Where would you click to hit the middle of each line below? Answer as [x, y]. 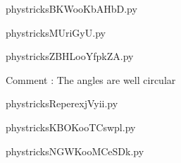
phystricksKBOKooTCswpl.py [71, 127]
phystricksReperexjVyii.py [62, 103]
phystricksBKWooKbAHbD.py [71, 8]
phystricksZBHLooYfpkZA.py [70, 56]
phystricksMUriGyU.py [56, 32]
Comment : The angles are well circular [91, 79]
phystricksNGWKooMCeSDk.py [75, 151]
